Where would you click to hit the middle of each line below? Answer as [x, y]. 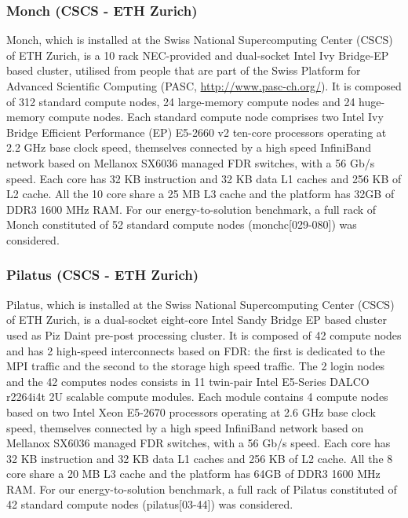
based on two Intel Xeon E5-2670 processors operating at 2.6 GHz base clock [191, 411]
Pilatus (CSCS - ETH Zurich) [103, 275]
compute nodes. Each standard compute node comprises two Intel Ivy [216, 117]
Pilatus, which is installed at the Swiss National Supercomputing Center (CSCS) [200, 304]
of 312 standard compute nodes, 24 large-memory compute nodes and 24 [181, 101]
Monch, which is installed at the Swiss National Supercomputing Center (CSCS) [200, 40]
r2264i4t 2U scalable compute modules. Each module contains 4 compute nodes [197, 397]
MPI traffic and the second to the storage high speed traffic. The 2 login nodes [196, 366]
